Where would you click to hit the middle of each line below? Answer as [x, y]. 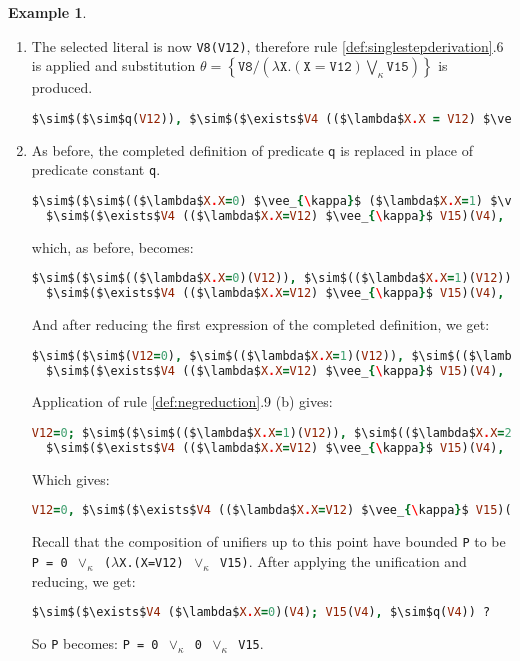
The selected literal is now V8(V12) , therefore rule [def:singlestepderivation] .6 [267, 45]
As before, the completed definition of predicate [177, 149]
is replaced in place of [406, 149]
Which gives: [70, 478]
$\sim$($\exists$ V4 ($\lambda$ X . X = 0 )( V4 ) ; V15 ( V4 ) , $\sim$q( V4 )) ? [261, 612]
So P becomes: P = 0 [95, 643]
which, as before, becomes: [112, 246]
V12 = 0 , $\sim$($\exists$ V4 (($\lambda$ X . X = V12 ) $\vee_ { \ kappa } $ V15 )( [271, 510]
